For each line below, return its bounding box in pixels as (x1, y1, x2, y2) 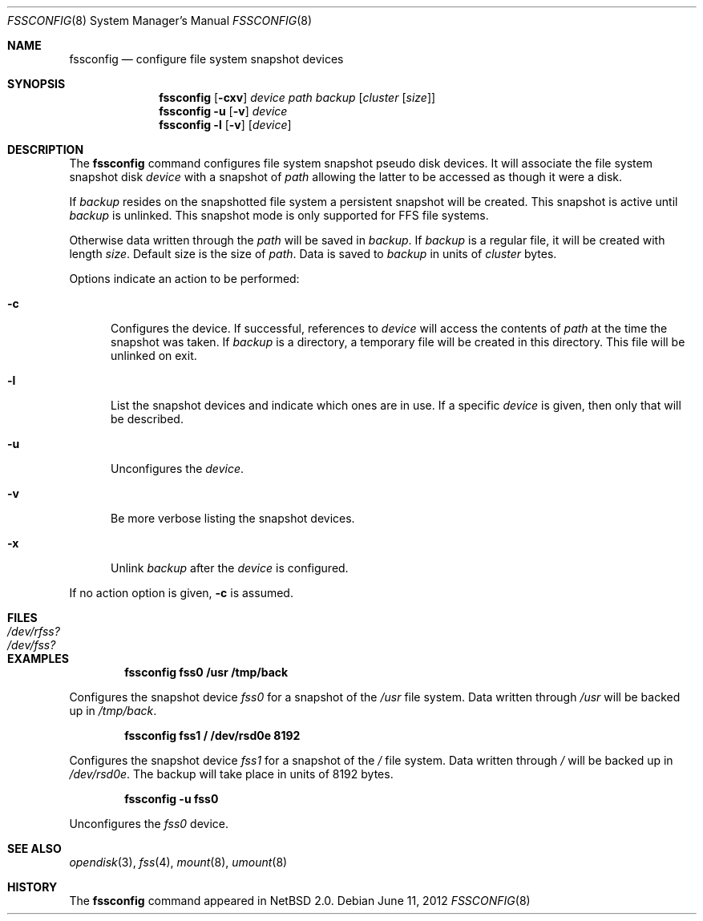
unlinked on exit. (111, 349, 197, 362)
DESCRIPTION (7, 143, 84, 156)
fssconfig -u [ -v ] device (159, 104, 288, 118)
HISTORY (7, 880, 58, 894)
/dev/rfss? (7, 624, 60, 638)
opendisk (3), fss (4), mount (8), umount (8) (69, 855, 288, 869)
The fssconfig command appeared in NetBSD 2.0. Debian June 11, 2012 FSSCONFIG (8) (69, 894, 531, 907)
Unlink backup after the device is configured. (111, 561, 349, 575)
